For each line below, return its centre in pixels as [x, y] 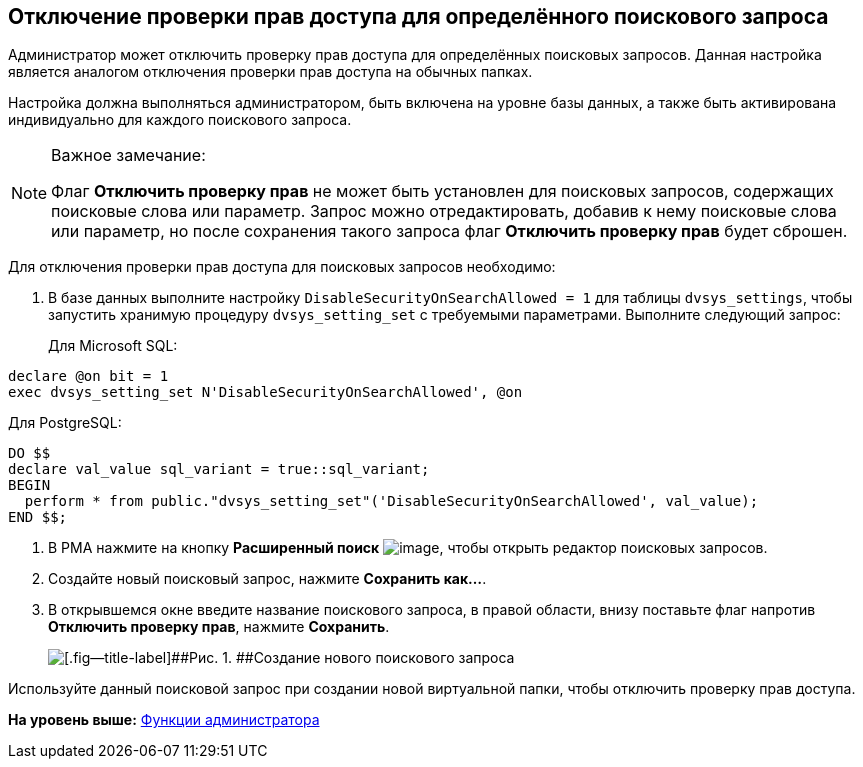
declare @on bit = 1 [88, 376]
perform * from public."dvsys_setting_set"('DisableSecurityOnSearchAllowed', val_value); [391, 501]
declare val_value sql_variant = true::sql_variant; [219, 469]
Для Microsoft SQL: [113, 346]
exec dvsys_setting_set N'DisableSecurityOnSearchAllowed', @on [265, 392]
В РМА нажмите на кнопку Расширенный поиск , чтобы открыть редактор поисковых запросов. [408, 548]
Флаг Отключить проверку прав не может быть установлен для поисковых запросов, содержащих [442, 191]
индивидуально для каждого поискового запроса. [180, 120]
